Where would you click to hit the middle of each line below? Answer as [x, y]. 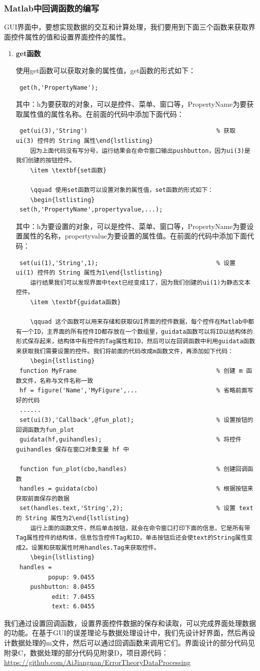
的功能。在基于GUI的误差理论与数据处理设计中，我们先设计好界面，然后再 [126, 633]
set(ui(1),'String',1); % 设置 [127, 263]
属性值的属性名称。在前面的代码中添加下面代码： [103, 114]
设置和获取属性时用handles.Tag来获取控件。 [95, 547]
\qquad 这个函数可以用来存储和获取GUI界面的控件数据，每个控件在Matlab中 [139, 322]
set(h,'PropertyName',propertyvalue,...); [91, 210]
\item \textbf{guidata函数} [75, 302]
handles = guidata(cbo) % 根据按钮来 [136, 489]
